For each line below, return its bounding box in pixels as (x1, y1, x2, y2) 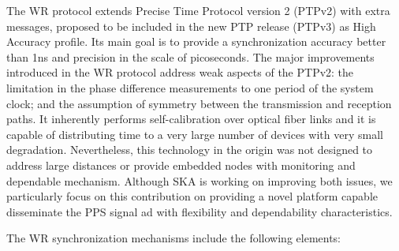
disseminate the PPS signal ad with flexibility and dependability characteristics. (6, 203, 393, 219)
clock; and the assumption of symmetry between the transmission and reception (6, 95, 392, 111)
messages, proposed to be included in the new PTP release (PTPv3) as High (6, 17, 376, 34)
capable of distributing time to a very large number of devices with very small (6, 126, 383, 142)
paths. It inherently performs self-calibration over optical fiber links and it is (6, 111, 376, 127)
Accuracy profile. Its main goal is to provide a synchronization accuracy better (6, 33, 386, 50)
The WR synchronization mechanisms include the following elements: (6, 230, 341, 246)
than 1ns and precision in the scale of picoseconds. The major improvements (6, 48, 375, 65)
